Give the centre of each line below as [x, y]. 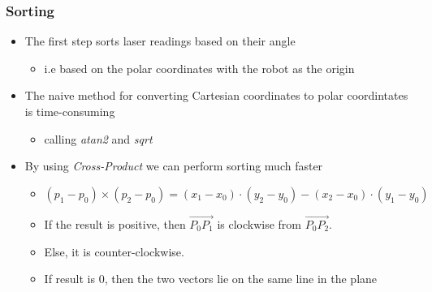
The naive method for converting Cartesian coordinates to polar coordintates [216, 95]
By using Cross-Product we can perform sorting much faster [174, 166]
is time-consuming [70, 111]
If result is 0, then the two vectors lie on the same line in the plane [211, 279]
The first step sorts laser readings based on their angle [160, 41]
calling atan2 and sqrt [98, 138]
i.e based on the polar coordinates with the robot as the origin [199, 68]
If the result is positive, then [115, 224]
